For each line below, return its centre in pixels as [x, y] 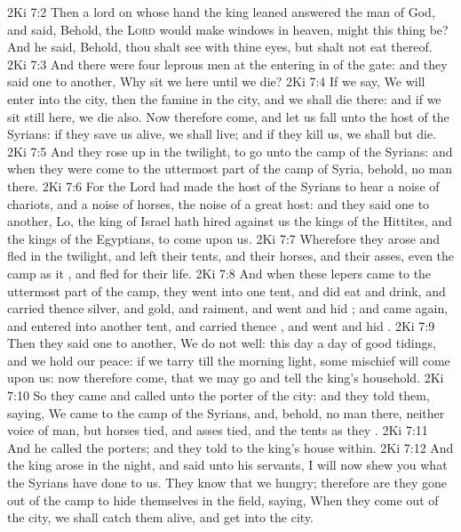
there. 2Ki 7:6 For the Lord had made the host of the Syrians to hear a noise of [223, 185]
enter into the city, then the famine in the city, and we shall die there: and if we [224, 98]
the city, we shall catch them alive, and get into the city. [160, 517]
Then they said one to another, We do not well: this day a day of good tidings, [222, 343]
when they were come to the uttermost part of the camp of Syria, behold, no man [230, 169]
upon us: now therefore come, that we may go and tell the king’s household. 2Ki [226, 378]
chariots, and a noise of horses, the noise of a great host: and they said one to [219, 203]
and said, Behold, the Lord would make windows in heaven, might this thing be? [228, 29]
